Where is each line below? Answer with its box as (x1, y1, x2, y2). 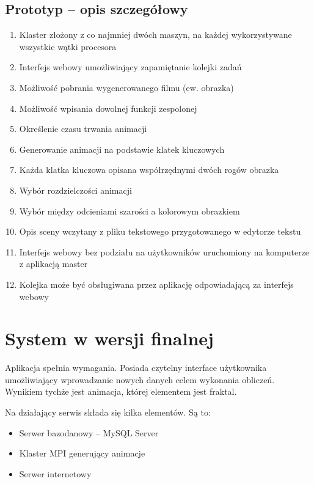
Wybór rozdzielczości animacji (19, 183, 132, 196)
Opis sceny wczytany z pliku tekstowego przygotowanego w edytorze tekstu (19, 225, 301, 238)
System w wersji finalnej (5, 326, 214, 351)
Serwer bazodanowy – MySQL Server (19, 426, 159, 439)
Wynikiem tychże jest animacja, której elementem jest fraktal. (5, 385, 237, 398)
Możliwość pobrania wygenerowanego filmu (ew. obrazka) (19, 81, 234, 94)
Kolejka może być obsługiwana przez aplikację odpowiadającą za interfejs (19, 277, 294, 290)
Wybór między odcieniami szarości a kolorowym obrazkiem (19, 204, 240, 217)
